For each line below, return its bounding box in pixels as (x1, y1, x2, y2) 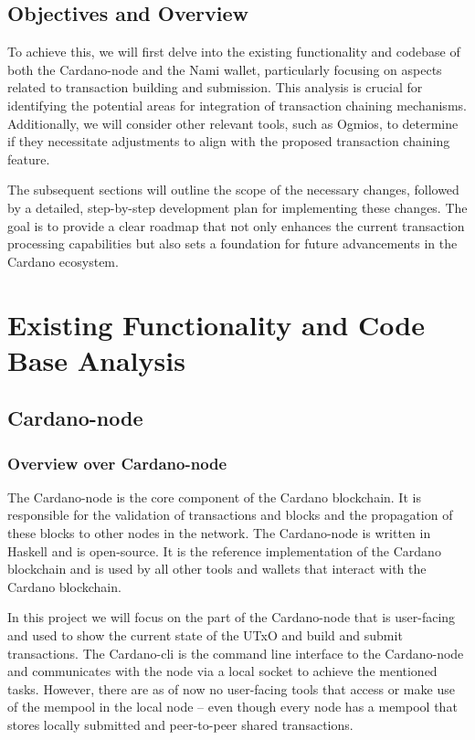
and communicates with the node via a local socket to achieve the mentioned (7, 661, 438, 681)
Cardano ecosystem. (7, 251, 119, 270)
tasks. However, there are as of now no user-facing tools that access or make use (7, 679, 455, 698)
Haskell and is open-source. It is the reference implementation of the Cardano (7, 541, 441, 560)
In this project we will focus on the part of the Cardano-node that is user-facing (7, 608, 456, 627)
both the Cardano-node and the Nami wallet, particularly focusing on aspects (7, 59, 442, 79)
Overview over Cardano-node (7, 451, 227, 474)
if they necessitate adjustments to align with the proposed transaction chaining (7, 132, 450, 151)
